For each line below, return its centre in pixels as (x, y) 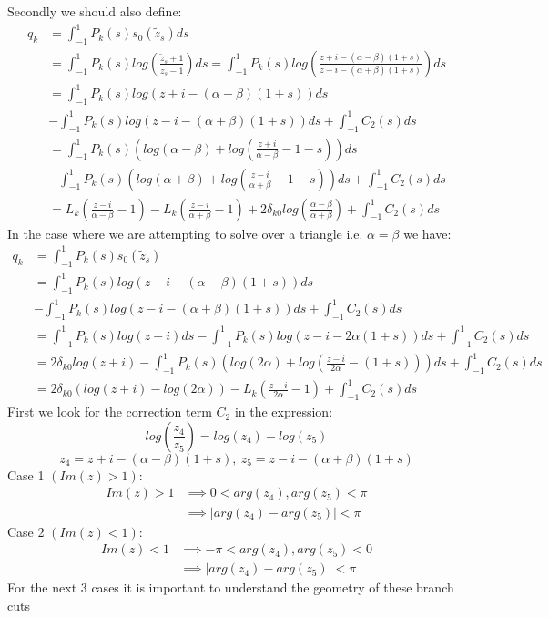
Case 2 (26, 531)
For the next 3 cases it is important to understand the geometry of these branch (231, 587)
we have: (427, 233)
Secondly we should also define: (95, 11)
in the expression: (284, 412)
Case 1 (26, 474)
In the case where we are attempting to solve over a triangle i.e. (185, 233)
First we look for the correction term (110, 412)
